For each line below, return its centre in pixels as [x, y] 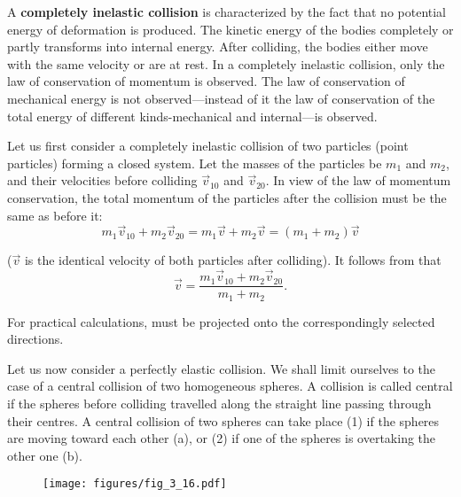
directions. [35, 339]
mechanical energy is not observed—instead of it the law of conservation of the [221, 98]
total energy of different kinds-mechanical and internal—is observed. [192, 116]
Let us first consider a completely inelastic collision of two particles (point [208, 146]
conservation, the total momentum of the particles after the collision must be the [227, 197]
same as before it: [55, 215]
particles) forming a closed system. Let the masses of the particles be [195, 163]
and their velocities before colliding [102, 180]
